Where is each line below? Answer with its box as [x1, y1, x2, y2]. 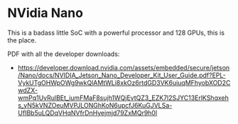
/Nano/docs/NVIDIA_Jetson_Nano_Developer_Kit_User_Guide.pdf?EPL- [17, 71, 226, 79]
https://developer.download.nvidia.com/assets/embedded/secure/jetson [17, 63, 230, 72]
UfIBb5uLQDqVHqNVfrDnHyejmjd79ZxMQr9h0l [17, 108, 158, 117]
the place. [7, 35, 37, 44]
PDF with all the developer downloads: [7, 50, 120, 58]
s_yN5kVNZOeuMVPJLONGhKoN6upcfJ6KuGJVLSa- [17, 101, 173, 109]
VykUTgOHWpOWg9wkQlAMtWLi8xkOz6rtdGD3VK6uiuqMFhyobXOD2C [17, 78, 231, 86]
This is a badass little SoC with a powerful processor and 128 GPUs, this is [7, 28, 225, 37]
